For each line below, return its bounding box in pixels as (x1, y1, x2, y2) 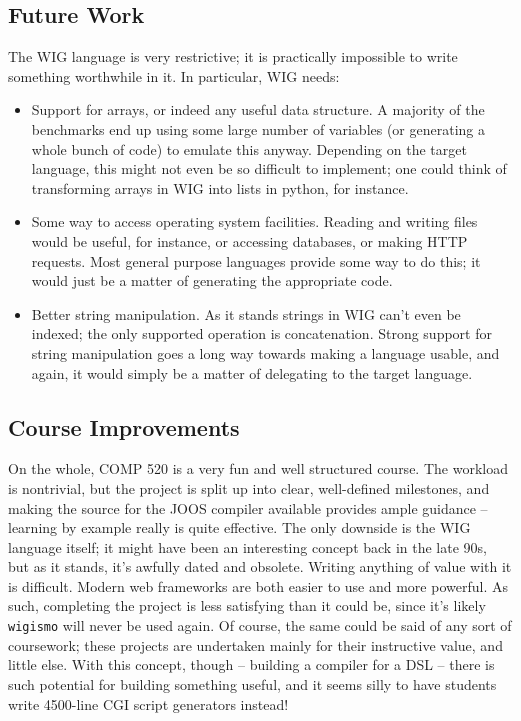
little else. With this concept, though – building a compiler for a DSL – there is (8, 654, 495, 675)
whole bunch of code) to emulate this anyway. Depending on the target (31, 138, 467, 159)
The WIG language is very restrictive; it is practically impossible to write (8, 46, 458, 67)
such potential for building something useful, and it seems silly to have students (8, 673, 497, 694)
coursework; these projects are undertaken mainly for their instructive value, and (8, 634, 503, 655)
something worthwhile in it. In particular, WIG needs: (8, 65, 340, 86)
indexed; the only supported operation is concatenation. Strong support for (31, 323, 492, 344)
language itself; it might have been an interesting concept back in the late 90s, (8, 536, 487, 557)
